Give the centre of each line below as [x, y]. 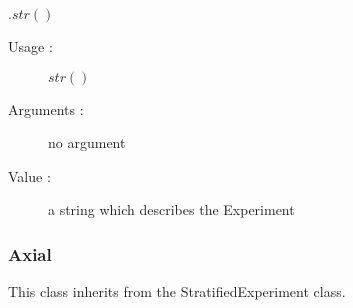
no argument [87, 142]
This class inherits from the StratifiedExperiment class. [177, 291]
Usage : [30, 46]
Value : [29, 175]
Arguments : [46, 108]
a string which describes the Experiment [171, 209]
